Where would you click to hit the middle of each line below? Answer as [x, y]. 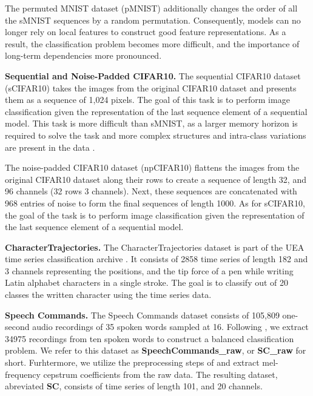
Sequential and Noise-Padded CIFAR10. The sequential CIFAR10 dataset [153, 75]
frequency [23, 374]
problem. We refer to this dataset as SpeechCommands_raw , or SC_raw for [156, 350]
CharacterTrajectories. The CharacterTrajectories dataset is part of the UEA [155, 247]
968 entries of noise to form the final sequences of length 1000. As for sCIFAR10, [155, 203]
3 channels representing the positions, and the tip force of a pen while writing [149, 270]
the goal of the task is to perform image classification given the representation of [155, 215]
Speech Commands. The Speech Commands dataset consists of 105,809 [142, 315]
